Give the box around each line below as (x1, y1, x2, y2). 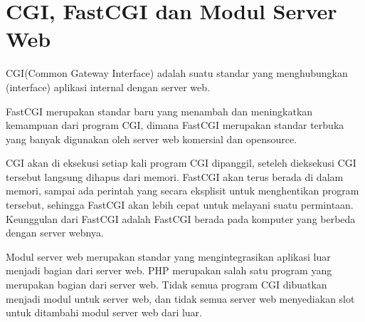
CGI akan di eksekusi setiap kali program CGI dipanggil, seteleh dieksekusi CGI (6, 155, 356, 170)
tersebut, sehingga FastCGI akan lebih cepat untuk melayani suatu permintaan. (6, 197, 354, 212)
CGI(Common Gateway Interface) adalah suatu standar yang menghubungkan (6, 66, 348, 80)
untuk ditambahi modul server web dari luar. (6, 305, 202, 320)
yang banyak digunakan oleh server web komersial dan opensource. (6, 131, 297, 146)
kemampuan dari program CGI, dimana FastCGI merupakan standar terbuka (6, 118, 344, 133)
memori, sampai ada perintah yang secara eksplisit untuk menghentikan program (6, 183, 359, 198)
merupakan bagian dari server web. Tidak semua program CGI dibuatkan (6, 277, 327, 292)
